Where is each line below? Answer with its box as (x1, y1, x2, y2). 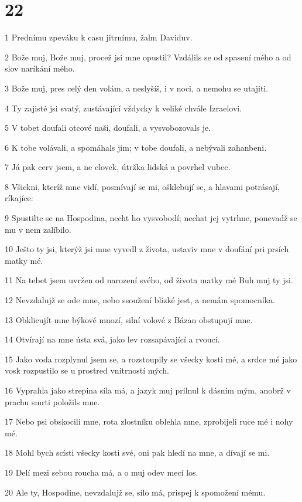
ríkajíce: (5, 192, 33, 204)
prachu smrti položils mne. (5, 395, 100, 408)
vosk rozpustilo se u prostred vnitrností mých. (5, 364, 169, 376)
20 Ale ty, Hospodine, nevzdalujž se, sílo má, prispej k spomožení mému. (5, 486, 266, 498)
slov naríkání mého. (5, 62, 75, 74)
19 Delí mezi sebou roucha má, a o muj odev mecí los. (5, 466, 198, 478)
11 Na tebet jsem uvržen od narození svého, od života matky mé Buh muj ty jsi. (5, 274, 293, 286)
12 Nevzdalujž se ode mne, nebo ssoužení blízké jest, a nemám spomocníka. (5, 294, 275, 306)
